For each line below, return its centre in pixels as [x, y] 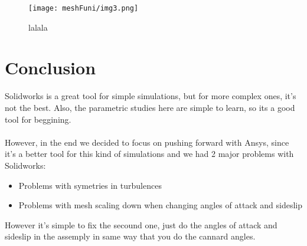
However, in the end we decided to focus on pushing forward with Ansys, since [147, 142]
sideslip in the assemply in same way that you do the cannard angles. [130, 236]
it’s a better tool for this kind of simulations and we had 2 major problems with [149, 154]
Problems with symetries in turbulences [90, 185]
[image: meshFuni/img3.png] [84, 8]
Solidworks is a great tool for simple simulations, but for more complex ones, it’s [151, 96]
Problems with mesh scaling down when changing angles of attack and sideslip [160, 205]
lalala [38, 27]
